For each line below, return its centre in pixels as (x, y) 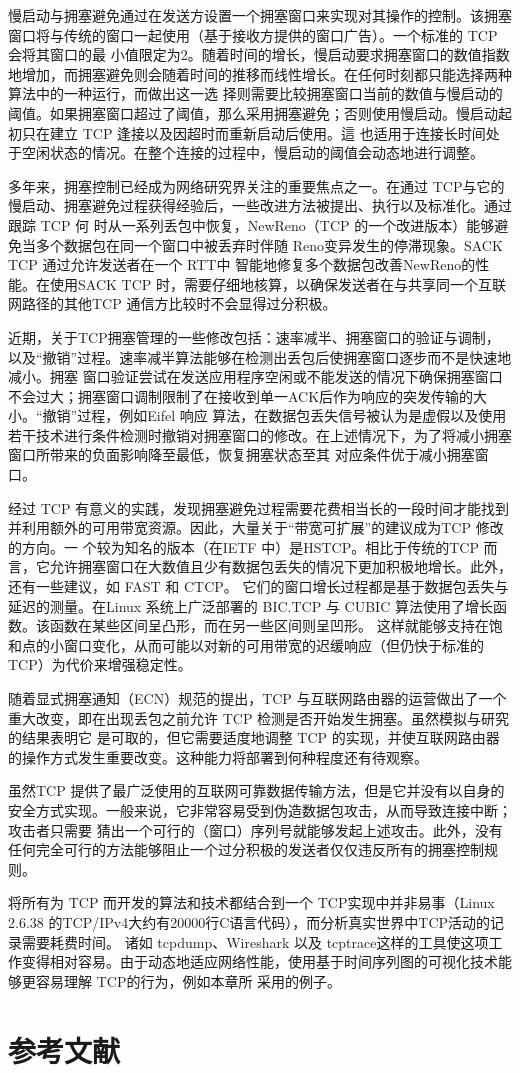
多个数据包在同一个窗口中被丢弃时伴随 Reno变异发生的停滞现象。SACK (269, 244)
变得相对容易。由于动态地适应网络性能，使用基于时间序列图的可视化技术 (259, 961)
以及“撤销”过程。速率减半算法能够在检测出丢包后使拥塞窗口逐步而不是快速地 (260, 356)
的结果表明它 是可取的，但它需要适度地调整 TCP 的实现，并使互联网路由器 (254, 737)
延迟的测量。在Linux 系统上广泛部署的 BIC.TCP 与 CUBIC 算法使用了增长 (250, 605)
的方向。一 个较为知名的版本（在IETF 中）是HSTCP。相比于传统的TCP (243, 546)
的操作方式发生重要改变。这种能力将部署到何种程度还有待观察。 (218, 756)
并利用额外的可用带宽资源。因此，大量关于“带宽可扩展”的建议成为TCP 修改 (256, 527)
